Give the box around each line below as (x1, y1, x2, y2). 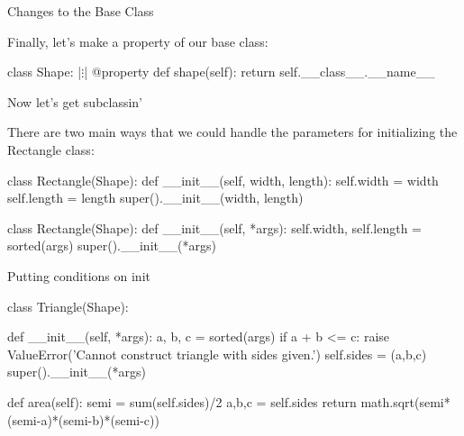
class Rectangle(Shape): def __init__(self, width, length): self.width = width (7, 170, 439, 189)
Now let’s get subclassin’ (7, 92, 143, 111)
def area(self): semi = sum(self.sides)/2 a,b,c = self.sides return (7, 392, 357, 411)
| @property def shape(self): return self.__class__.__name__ (84, 62, 435, 81)
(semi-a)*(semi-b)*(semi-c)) (7, 410, 159, 429)
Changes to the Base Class (7, 2, 154, 20)
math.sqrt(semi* (360, 392, 450, 411)
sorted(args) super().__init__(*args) (7, 236, 216, 255)
